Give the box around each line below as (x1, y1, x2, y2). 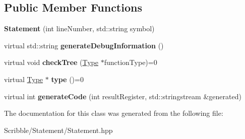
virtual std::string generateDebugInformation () (4, 40, 164, 50)
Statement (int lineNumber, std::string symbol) (4, 23, 155, 34)
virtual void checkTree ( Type (4, 57, 98, 67)
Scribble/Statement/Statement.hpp (4, 124, 113, 135)
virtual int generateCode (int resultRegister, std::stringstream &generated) (4, 91, 241, 101)
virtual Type (4, 74, 43, 84)
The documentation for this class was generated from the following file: (4, 108, 223, 118)
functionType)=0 (104, 57, 157, 67)
